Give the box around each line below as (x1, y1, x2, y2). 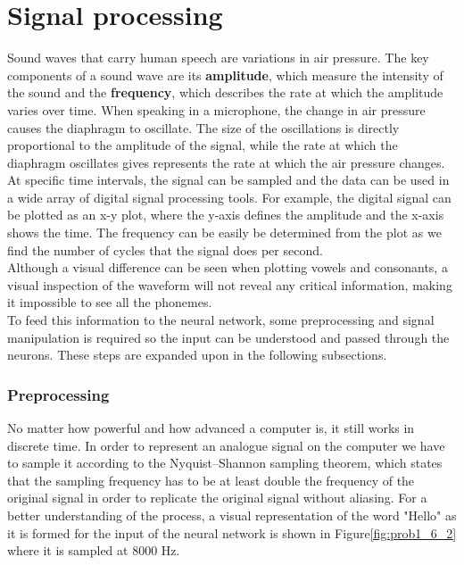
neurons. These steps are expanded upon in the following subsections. (7, 345, 387, 364)
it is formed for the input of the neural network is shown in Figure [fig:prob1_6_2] (7, 523, 457, 542)
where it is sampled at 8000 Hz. (7, 541, 180, 560)
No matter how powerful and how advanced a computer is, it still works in (7, 419, 415, 437)
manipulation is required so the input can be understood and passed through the (7, 328, 450, 346)
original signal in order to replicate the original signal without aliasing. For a (7, 488, 427, 507)
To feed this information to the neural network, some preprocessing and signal (7, 311, 435, 329)
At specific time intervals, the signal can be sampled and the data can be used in (7, 170, 450, 189)
